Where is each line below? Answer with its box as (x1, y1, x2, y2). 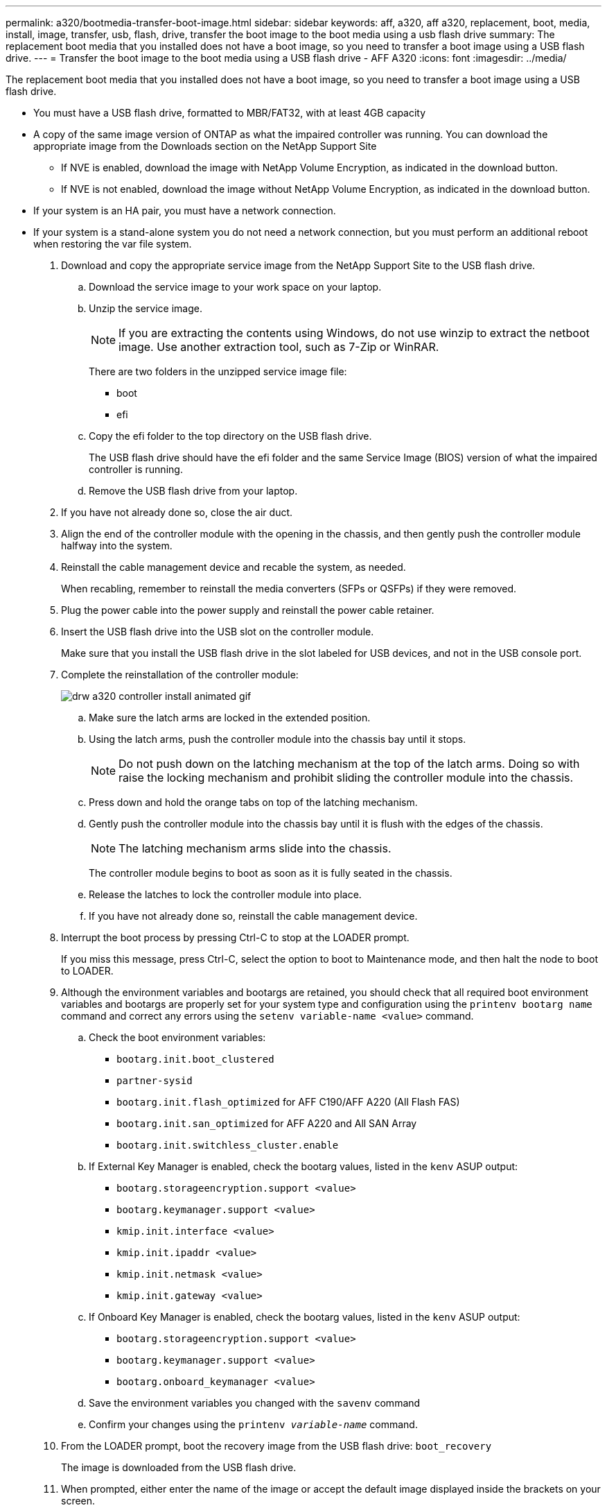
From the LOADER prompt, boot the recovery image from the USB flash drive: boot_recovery (61, 1440, 492, 1452)
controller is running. (89, 463, 183, 475)
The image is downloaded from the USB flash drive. (61, 1461, 297, 1473)
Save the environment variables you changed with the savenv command (89, 1397, 421, 1409)
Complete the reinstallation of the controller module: (61, 669, 299, 680)
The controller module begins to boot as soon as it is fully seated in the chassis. (89, 867, 452, 879)
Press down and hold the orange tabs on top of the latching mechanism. (89, 796, 418, 808)
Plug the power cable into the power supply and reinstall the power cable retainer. (61, 604, 434, 616)
